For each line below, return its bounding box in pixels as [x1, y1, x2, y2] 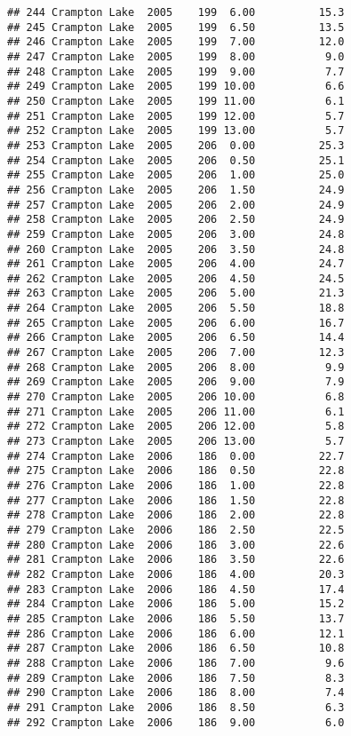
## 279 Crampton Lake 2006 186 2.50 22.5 [7, 523, 345, 536]
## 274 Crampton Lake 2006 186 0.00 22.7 [7, 449, 345, 463]
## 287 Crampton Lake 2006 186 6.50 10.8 [7, 642, 345, 655]
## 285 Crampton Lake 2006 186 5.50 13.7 [7, 612, 345, 625]
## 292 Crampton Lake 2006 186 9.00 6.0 [7, 716, 345, 729]
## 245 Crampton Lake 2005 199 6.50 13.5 [7, 20, 345, 34]
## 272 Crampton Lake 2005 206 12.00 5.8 [7, 420, 345, 433]
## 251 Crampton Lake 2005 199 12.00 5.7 [7, 109, 345, 123]
